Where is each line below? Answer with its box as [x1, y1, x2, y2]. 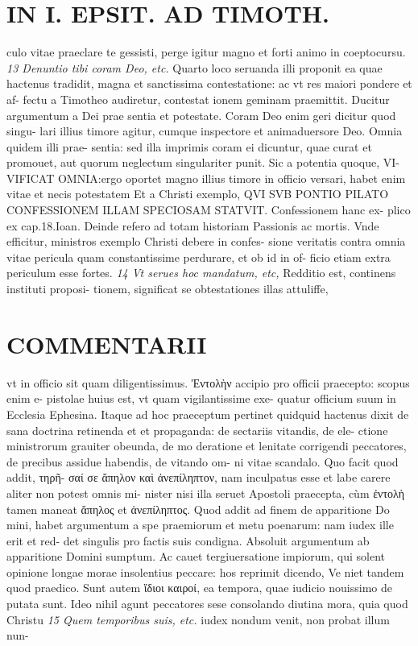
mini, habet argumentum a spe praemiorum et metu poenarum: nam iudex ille [6, 516, 394, 533]
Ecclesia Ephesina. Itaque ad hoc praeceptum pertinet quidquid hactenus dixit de [6, 405, 409, 422]
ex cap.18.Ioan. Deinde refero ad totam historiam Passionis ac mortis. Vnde [6, 217, 379, 234]
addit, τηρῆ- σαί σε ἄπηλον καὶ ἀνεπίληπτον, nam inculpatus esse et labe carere [6, 469, 391, 486]
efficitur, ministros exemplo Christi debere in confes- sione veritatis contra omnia [6, 233, 406, 250]
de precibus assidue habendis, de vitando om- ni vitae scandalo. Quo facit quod [6, 453, 399, 470]
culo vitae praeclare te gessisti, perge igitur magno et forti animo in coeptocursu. [6, 43, 406, 60]
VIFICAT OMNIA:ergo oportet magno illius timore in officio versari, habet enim [6, 169, 406, 186]
